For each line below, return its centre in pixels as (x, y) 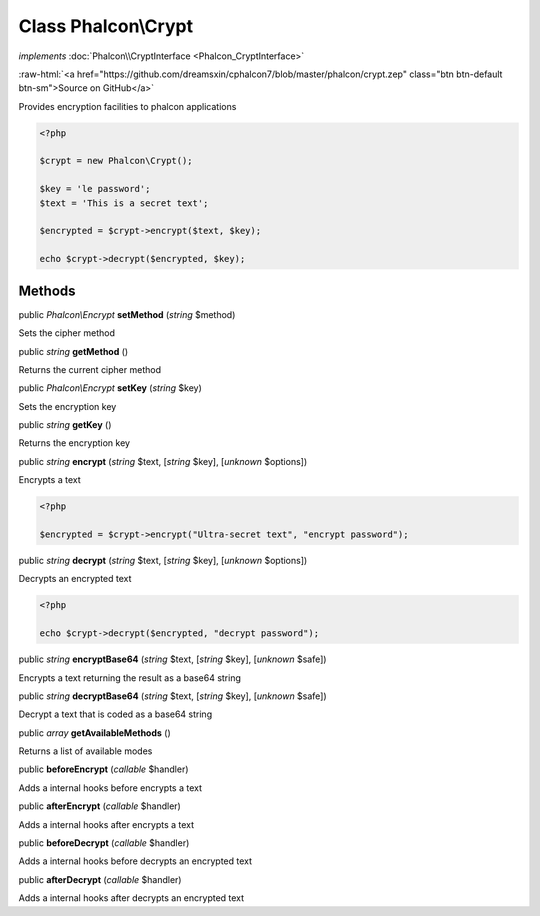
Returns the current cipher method (90, 369)
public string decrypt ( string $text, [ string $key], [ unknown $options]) (163, 560)
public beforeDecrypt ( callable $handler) (104, 843)
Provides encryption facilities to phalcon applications (127, 106)
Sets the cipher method (66, 333)
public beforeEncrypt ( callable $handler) (103, 769)
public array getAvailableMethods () (95, 732)
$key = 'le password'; (95, 189)
